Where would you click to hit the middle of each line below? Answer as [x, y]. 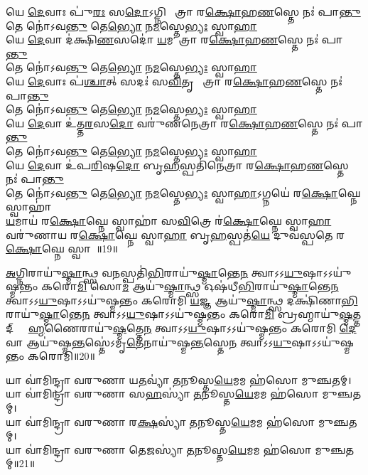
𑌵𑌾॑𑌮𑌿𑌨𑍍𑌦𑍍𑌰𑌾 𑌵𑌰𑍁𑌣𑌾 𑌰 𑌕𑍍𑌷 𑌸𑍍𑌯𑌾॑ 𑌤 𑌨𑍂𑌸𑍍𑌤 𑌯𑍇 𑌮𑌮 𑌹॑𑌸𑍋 [170, 421]
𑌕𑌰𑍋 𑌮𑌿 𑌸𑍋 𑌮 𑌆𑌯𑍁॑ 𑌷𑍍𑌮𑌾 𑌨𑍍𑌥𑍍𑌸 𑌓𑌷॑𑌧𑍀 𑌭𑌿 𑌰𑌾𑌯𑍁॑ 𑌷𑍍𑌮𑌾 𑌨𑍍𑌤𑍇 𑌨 [190, 286]
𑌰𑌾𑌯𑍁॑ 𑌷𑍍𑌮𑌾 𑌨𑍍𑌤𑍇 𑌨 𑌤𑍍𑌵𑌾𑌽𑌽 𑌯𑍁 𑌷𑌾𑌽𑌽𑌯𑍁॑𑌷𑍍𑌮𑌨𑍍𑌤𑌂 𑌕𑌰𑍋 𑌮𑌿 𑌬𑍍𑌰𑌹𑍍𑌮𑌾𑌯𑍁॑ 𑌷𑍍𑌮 [179, 314]
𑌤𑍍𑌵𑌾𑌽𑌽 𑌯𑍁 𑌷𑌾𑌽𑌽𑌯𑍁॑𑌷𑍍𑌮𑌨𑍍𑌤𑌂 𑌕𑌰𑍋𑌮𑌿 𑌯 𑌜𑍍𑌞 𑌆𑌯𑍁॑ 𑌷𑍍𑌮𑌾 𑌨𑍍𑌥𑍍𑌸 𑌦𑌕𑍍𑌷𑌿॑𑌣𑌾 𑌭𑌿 [182, 300]
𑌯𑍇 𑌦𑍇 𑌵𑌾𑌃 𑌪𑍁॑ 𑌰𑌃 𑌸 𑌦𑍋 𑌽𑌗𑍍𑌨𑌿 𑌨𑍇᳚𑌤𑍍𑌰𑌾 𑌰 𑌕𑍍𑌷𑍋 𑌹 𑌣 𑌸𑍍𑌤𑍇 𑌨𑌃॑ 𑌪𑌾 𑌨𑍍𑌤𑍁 [183, 11]
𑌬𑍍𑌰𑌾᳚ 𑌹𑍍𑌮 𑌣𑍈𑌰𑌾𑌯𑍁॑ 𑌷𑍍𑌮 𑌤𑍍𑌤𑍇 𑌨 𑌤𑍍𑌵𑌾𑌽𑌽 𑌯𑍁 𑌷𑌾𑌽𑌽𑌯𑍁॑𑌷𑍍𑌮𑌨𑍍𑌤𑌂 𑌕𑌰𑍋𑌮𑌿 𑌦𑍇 [187, 328]
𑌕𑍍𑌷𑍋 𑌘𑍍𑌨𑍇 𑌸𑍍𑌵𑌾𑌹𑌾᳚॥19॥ [62, 249]
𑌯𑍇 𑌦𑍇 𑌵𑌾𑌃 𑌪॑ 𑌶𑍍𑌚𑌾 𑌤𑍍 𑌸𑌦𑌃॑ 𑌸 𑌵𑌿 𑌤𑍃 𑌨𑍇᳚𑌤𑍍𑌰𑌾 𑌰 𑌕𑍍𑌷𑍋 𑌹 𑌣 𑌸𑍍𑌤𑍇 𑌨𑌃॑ [174, 81]
